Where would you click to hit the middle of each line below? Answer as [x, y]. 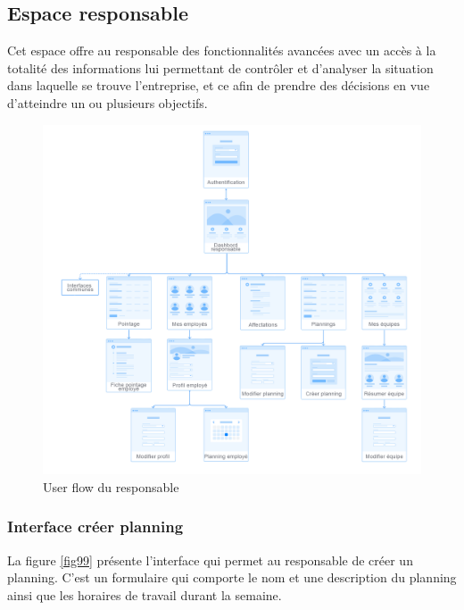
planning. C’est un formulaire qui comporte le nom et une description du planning [232, 577]
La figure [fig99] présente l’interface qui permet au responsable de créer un [210, 560]
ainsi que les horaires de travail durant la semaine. [145, 594]
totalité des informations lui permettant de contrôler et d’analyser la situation [220, 67]
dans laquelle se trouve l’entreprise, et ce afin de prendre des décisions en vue [219, 85]
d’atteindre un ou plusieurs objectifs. [108, 102]
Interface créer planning [95, 526]
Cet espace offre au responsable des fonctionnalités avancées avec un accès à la [222, 50]
